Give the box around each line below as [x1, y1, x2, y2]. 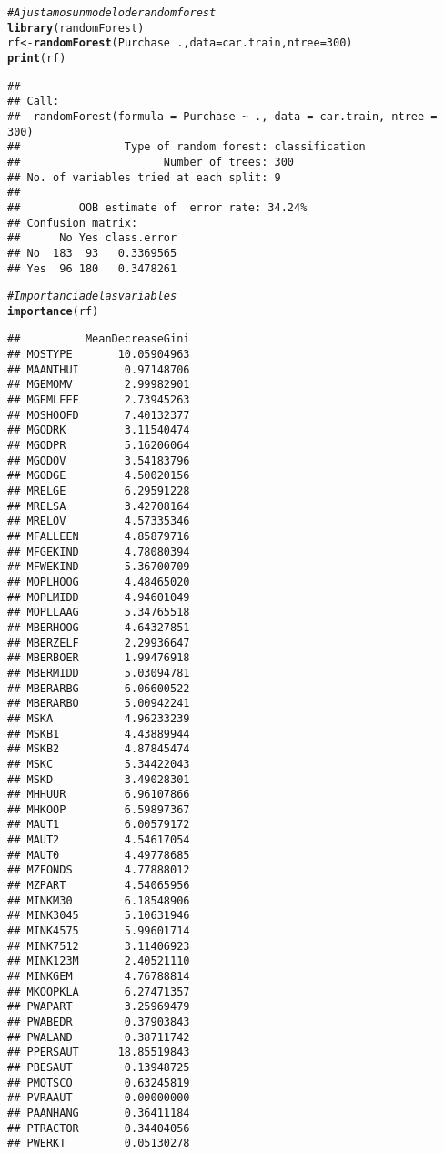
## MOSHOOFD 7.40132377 [7, 408, 190, 422]
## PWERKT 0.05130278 [7, 1137, 190, 1150]
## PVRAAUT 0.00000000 [7, 1091, 190, 1105]
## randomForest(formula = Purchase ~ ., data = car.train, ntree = [7, 109, 438, 123]
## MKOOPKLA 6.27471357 [7, 985, 190, 998]
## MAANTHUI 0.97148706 [7, 363, 190, 376]
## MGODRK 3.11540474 [7, 424, 190, 437]
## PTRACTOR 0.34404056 [7, 1121, 190, 1135]
